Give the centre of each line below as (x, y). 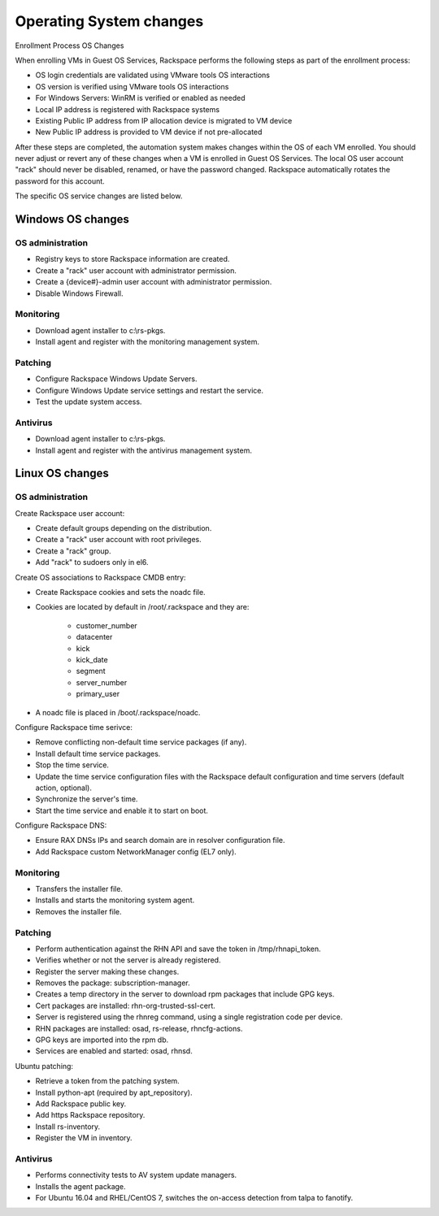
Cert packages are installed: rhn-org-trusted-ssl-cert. (125, 1005)
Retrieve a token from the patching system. (108, 1081)
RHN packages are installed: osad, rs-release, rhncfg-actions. (139, 1028)
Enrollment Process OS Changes (70, 46)
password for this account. (60, 181)
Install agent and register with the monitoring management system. (148, 342)
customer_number (106, 625)
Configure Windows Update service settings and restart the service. (150, 390)
